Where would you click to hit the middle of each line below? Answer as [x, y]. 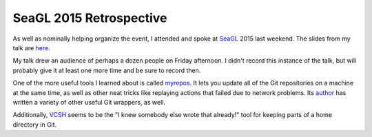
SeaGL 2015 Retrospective [90, 18]
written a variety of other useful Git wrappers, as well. [89, 102]
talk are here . [32, 48]
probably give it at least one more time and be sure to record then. [107, 70]
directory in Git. [35, 125]
